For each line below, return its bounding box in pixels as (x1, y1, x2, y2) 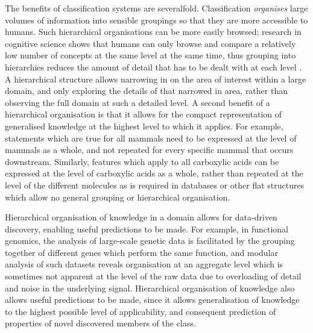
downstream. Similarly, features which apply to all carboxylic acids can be (5, 155, 279, 167)
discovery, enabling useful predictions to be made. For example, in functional (5, 222, 288, 235)
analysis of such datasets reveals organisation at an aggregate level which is (5, 258, 283, 270)
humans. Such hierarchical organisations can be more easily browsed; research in (5, 25, 302, 38)
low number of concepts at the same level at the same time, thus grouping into (5, 49, 296, 61)
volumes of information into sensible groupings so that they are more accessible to (5, 13, 308, 26)
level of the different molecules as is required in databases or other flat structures (5, 178, 305, 191)
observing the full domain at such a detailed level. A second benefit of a (5, 96, 270, 108)
